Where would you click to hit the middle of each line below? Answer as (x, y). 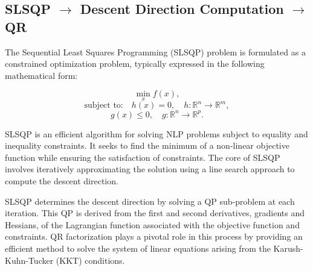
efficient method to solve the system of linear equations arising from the (138, 248)
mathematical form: (41, 75)
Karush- (288, 248)
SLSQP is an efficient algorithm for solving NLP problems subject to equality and (156, 133)
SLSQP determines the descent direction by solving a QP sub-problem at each (150, 201)
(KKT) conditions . (90, 260)
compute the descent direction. (62, 180)
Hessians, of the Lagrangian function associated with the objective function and (152, 224)
